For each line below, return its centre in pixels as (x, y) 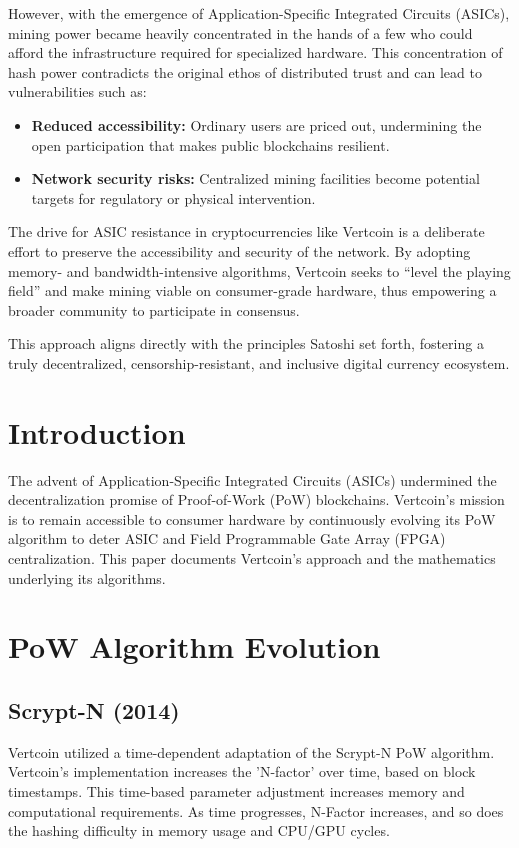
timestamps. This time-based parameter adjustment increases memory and (236, 790)
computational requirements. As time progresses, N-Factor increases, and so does (256, 810)
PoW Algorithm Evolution (194, 646)
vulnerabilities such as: (77, 91)
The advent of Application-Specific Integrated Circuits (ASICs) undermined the (252, 479)
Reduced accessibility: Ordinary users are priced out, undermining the (256, 124)
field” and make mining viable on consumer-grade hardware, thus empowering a (252, 290)
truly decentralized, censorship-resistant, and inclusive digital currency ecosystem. (259, 362)
